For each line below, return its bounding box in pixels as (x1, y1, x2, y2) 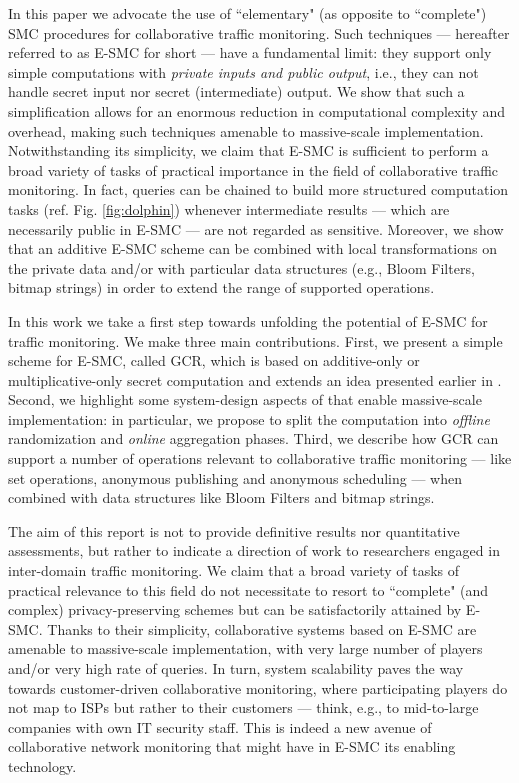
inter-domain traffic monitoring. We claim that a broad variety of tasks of (8, 560, 460, 581)
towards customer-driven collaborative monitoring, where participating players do (8, 677, 508, 698)
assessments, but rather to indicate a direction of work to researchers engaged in (8, 540, 500, 561)
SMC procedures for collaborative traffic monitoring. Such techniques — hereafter (8, 22, 510, 43)
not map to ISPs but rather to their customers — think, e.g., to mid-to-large (8, 697, 479, 718)
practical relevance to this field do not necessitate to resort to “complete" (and (8, 579, 489, 600)
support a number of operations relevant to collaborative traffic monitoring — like (8, 448, 512, 469)
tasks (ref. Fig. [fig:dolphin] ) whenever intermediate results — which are (8, 198, 450, 219)
